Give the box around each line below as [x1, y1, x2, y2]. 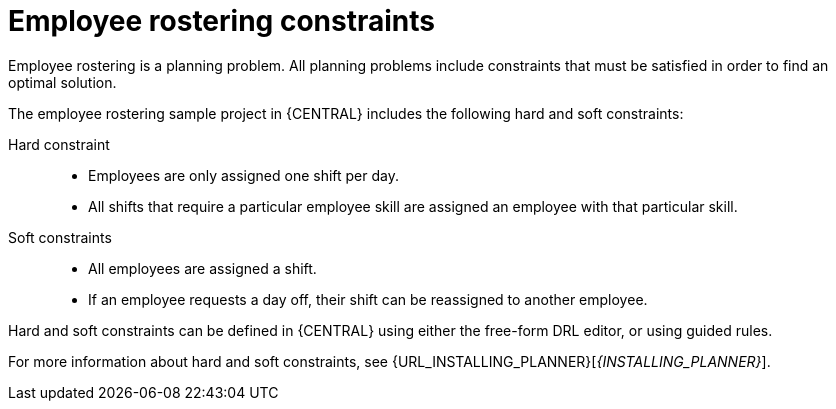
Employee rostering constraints [8, 4, 435, 38]
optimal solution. [8, 73, 117, 91]
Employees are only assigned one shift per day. [88, 166, 400, 184]
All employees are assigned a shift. [88, 259, 317, 277]
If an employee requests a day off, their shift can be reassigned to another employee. [88, 290, 648, 308]
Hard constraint [8, 135, 110, 153]
